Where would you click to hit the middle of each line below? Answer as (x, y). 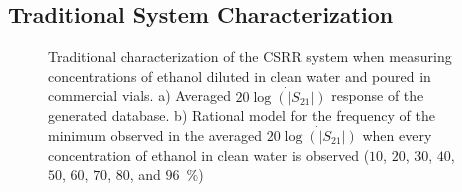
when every (397, 135)
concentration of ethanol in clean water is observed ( (209, 154)
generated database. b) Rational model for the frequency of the (241, 115)
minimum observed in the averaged (155, 135)
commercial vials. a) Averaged (139, 95)
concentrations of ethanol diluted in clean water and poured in (239, 75)
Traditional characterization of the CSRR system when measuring (250, 56)
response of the (377, 95)
